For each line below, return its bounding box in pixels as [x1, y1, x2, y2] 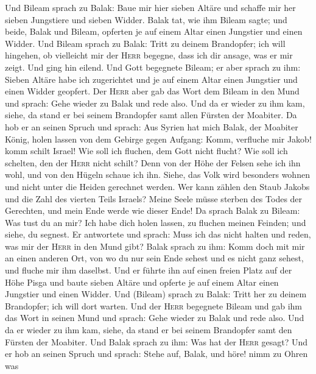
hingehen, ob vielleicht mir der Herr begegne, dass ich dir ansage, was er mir [5, 49, 293, 62]
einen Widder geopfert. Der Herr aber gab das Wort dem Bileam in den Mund [5, 85, 300, 97]
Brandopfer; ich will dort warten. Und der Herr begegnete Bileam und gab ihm [5, 299, 303, 312]
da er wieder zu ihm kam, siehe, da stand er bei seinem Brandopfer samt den [5, 323, 292, 336]
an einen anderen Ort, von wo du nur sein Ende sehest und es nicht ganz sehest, [5, 252, 304, 264]
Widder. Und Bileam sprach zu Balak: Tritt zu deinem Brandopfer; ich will [5, 37, 286, 49]
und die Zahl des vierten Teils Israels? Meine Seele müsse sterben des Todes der [5, 192, 303, 205]
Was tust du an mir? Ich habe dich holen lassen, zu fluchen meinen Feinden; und [5, 216, 306, 228]
